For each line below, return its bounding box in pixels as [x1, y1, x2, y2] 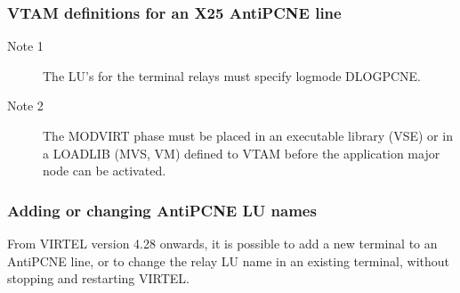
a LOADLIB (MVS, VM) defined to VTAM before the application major [43, 143, 440, 162]
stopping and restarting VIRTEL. [7, 269, 190, 288]
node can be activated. [43, 161, 166, 180]
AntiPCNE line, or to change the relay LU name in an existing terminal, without [7, 251, 450, 270]
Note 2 [7, 96, 44, 115]
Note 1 [7, 37, 44, 55]
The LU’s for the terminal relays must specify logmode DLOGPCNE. [43, 66, 421, 85]
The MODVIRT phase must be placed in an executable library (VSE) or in [43, 126, 453, 144]
